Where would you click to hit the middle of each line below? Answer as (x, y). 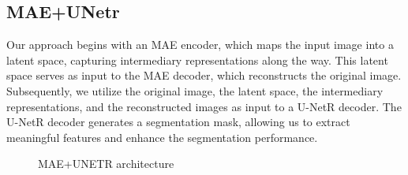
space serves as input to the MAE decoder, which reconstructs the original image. (204, 75)
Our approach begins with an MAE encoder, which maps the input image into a (200, 45)
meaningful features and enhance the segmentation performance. (162, 137)
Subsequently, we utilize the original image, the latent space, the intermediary (195, 90)
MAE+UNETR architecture (106, 164)
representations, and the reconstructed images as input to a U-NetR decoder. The (204, 106)
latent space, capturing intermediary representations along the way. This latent (197, 60)
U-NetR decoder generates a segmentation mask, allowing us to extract (178, 122)
